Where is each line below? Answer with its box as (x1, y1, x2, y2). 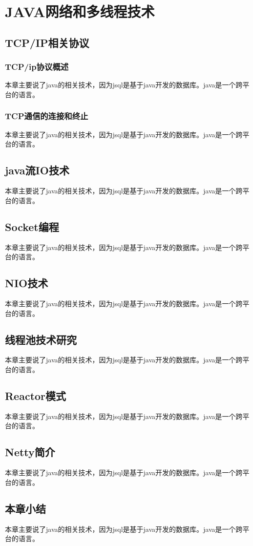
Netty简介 (5, 444, 55, 460)
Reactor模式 (5, 388, 66, 403)
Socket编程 (5, 219, 59, 234)
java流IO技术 (5, 163, 69, 178)
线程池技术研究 (5, 332, 77, 347)
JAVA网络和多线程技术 (5, 1, 155, 21)
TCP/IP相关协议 (5, 35, 89, 50)
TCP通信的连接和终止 (5, 110, 88, 122)
